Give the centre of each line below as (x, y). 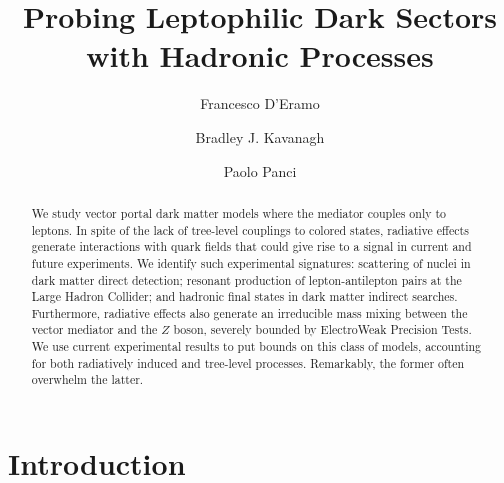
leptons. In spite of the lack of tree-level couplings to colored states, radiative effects (250, 229)
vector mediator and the (94, 329)
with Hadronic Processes (260, 55)
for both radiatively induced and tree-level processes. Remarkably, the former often (248, 362)
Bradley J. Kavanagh (260, 136)
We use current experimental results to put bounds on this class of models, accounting (256, 346)
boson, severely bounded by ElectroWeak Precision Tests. (322, 329)
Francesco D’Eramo (260, 103)
